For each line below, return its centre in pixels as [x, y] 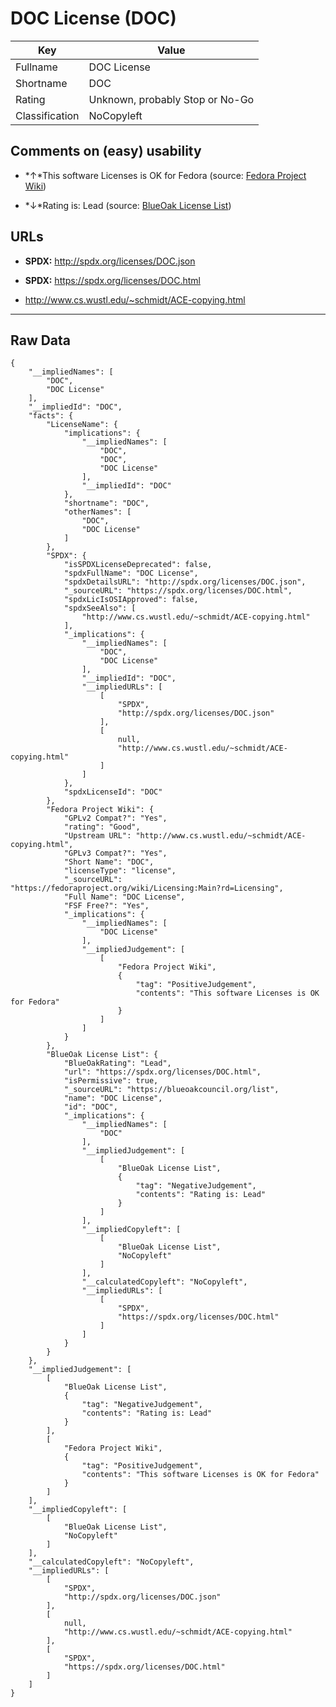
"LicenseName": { [82, 425]
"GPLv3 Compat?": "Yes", [115, 853]
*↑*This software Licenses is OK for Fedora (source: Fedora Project [165, 175]
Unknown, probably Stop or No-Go [171, 99]
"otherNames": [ [97, 512]
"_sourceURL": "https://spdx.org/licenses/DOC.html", [178, 591]
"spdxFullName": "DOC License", [131, 573]
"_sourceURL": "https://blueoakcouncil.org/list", [171, 1090]
